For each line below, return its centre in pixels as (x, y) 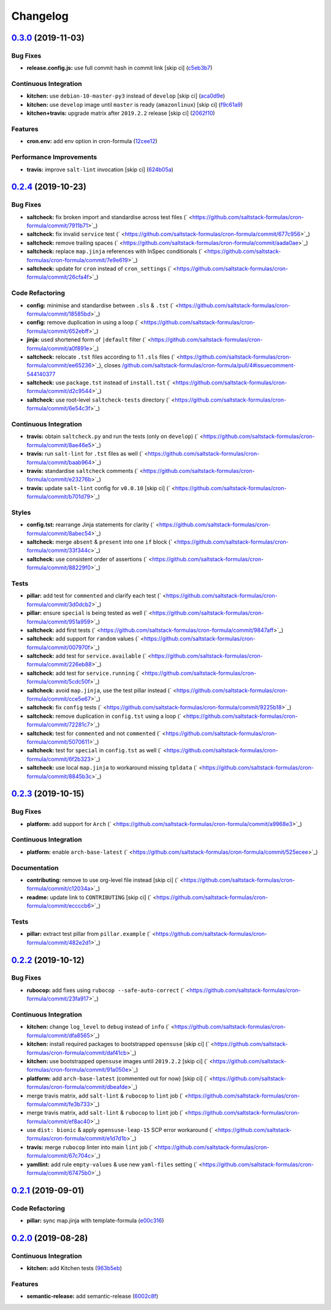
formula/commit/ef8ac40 (59, 1121)
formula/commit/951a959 (59, 622)
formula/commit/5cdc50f (58, 682)
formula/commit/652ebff (58, 331)
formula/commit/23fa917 (58, 999)
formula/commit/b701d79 (59, 497)
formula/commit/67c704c (59, 1156)
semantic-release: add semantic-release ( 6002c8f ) (93, 1296)
